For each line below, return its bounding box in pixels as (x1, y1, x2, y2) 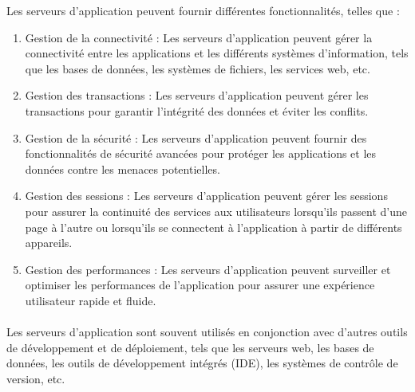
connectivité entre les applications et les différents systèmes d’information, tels (25, 45, 409, 61)
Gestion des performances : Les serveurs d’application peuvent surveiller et (25, 261, 391, 277)
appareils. (25, 234, 73, 251)
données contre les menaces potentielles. (25, 160, 220, 177)
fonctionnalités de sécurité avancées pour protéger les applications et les (25, 145, 377, 162)
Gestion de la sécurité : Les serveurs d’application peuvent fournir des (25, 129, 367, 146)
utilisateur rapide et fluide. (25, 292, 156, 308)
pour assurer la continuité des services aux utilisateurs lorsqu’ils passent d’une (25, 202, 408, 219)
